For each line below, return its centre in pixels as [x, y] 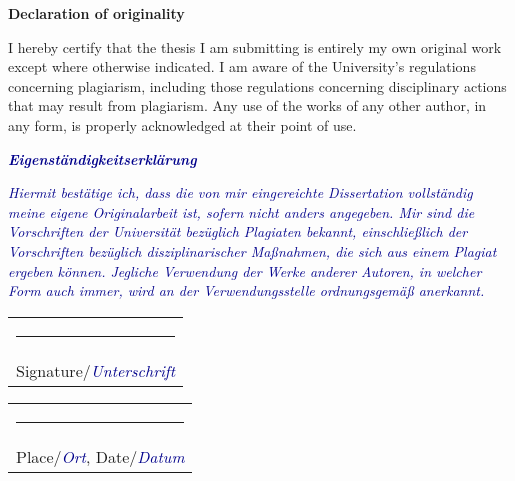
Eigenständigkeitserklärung [102, 158]
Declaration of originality [96, 13]
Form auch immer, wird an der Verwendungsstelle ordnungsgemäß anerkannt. [246, 290]
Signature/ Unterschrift [96, 370]
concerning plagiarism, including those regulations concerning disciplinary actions [257, 85]
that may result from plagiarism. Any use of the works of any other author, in [247, 105]
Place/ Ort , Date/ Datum [100, 456]
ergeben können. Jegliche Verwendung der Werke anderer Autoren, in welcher [245, 270]
